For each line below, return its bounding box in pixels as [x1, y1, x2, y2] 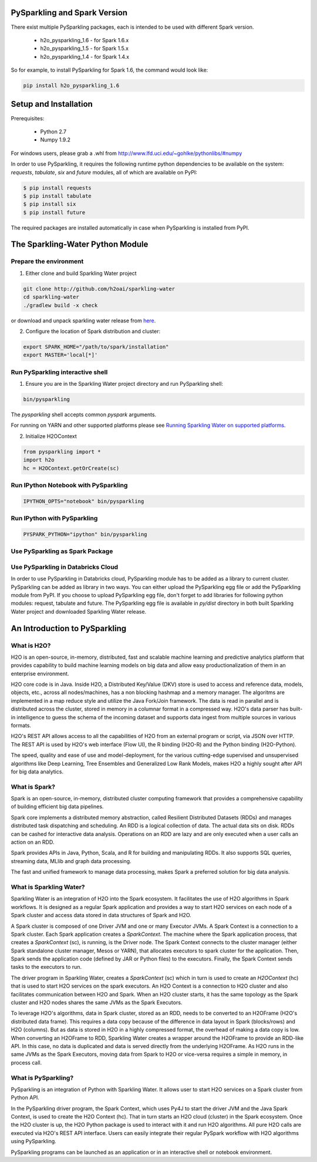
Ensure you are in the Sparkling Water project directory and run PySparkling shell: [25, 380, 223, 388]
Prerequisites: [11, 114, 45, 122]
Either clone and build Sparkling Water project [25, 270, 137, 277]
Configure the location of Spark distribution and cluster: [25, 328, 161, 335]
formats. [11, 722, 32, 729]
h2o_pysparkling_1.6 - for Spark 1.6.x [40, 36, 129, 43]
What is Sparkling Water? [11, 883, 85, 891]
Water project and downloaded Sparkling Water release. [11, 608, 147, 615]
